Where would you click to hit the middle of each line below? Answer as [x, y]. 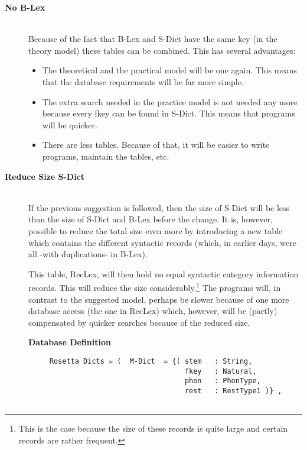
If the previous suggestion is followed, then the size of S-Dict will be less [159, 207]
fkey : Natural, [221, 371]
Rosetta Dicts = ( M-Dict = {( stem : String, [151, 361]
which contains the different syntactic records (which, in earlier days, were [162, 242]
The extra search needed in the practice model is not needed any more [170, 101]
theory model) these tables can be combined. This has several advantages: [162, 50]
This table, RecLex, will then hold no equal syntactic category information [164, 273]
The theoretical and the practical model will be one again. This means [169, 70]
